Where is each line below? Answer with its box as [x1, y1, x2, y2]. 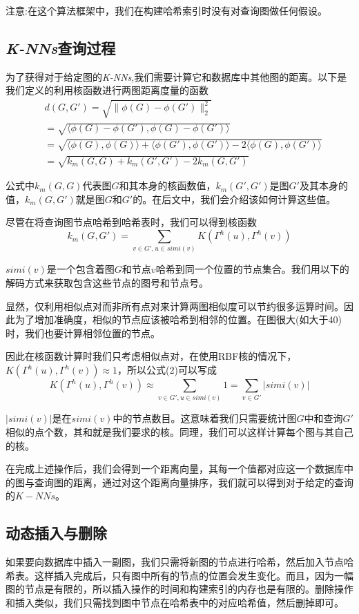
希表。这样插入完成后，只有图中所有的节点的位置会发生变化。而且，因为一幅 [6, 568, 353, 582]
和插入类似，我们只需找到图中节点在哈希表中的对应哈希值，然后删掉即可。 [6, 595, 344, 609]
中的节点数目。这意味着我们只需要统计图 [113, 411, 297, 425]
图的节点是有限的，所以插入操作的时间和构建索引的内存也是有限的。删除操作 [6, 582, 353, 596]
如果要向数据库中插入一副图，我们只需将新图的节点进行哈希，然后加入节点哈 [6, 555, 353, 569]
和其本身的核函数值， [119, 178, 216, 193]
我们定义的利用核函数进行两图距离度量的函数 [6, 83, 208, 97]
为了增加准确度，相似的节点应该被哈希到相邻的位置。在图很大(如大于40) [14, 312, 342, 327]
